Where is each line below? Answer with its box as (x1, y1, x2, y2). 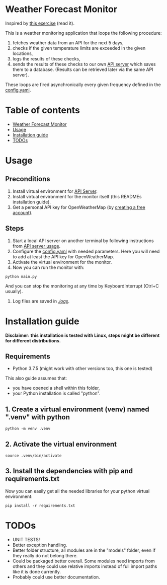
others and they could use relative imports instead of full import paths (12, 563, 157, 569)
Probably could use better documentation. (12, 574, 101, 580)
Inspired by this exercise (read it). (5, 20, 74, 26)
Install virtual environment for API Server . (12, 188, 98, 194)
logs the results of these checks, (12, 55, 80, 61)
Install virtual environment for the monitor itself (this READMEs (12, 193, 142, 199)
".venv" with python (5, 413, 70, 421)
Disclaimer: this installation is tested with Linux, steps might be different (5, 332, 160, 338)
